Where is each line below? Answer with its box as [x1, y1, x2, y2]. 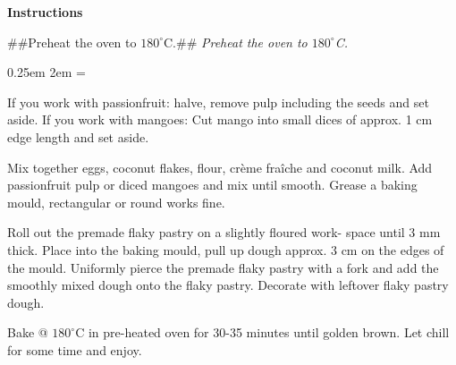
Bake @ [7, 323, 48, 342]
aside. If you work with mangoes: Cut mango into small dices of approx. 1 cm [7, 110, 433, 129]
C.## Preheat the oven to [163, 32, 308, 51]
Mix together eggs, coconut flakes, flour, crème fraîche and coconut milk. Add [7, 157, 433, 176]
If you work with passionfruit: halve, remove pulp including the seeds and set [7, 92, 429, 111]
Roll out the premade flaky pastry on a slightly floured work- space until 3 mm [7, 223, 441, 242]
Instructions [7, 3, 83, 21]
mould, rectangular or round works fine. [7, 192, 225, 211]
